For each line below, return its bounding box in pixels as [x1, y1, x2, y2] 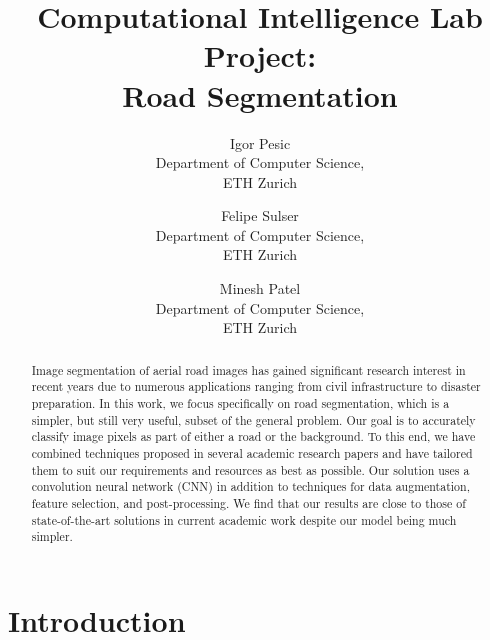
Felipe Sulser [221, 205, 299, 226]
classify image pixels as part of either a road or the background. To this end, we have [31, 428, 476, 445]
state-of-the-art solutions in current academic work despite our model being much [31, 511, 457, 528]
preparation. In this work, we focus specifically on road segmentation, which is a [31, 394, 450, 411]
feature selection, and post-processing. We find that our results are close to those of [31, 494, 466, 511]
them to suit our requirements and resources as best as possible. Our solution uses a [31, 461, 470, 478]
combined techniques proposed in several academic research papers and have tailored [31, 444, 473, 461]
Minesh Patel [219, 278, 301, 299]
